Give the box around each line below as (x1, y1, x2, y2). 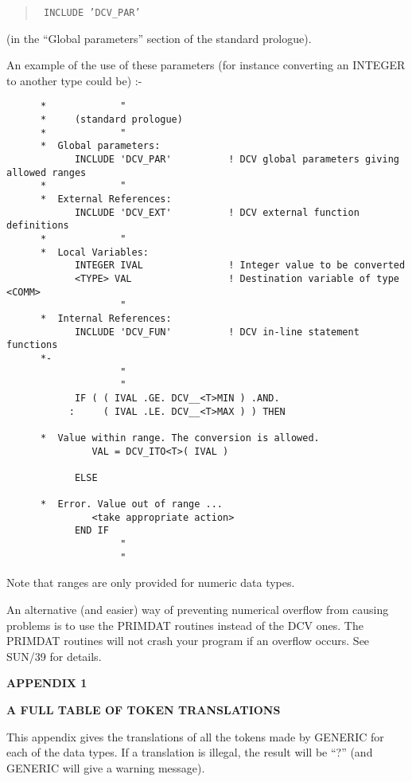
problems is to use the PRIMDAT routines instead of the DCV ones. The (6, 616, 363, 633)
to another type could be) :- (6, 72, 142, 88)
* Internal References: (40, 312, 172, 324)
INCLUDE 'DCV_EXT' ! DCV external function (74, 206, 360, 218)
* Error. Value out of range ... (40, 499, 223, 510)
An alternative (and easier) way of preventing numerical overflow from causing (6, 601, 389, 617)
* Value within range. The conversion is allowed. (40, 432, 320, 444)
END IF (74, 525, 109, 537)
